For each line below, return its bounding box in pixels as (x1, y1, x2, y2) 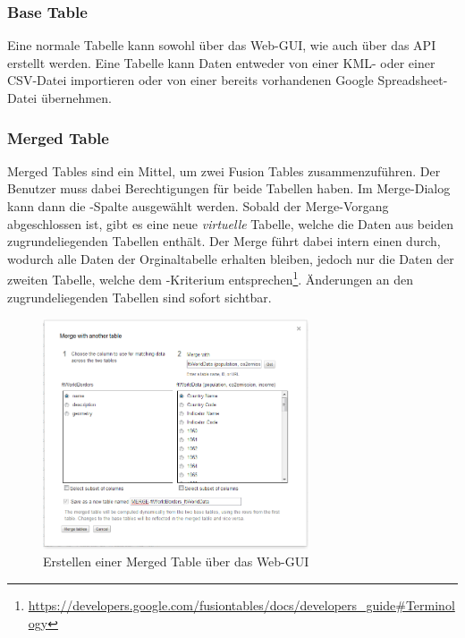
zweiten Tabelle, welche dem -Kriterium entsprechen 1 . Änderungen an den (7, 268, 414, 289)
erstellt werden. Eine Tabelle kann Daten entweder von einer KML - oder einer (7, 53, 435, 72)
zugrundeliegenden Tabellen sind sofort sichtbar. (7, 287, 272, 306)
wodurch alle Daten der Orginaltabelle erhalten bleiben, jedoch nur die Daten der (7, 249, 454, 268)
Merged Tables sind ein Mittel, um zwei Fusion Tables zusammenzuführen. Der (7, 161, 441, 180)
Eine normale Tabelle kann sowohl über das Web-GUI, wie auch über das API (7, 36, 436, 55)
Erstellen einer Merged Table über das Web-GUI (43, 552, 309, 571)
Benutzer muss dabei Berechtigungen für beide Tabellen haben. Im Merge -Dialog (7, 179, 451, 198)
